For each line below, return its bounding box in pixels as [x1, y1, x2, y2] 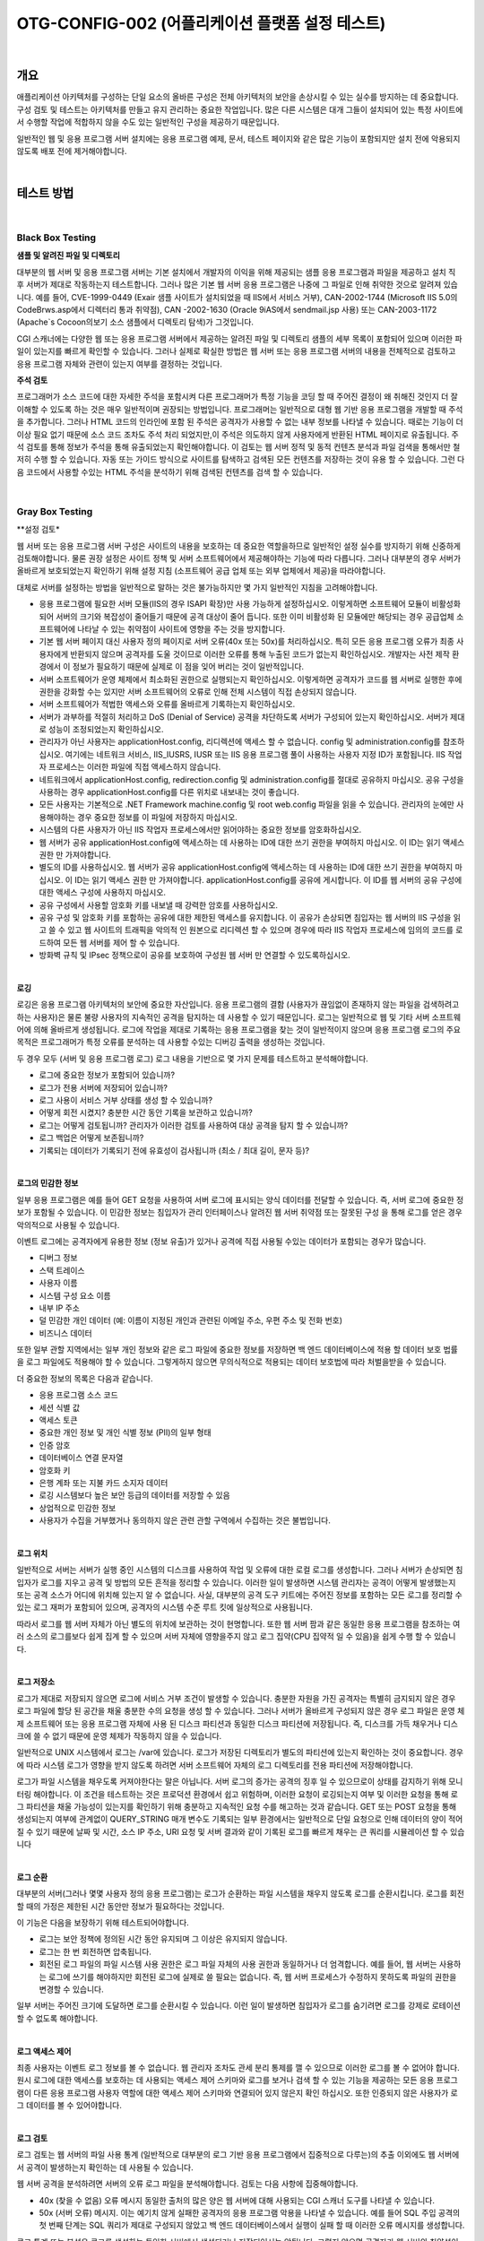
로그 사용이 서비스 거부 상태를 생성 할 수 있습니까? [39, 1095, 213, 1106]
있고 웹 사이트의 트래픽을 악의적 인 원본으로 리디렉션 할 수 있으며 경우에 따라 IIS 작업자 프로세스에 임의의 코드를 [67, 924, 454, 936]
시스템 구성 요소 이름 [39, 1290, 111, 1301]
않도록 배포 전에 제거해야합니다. [16, 146, 127, 157]
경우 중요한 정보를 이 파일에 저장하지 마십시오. [77, 811, 238, 822]
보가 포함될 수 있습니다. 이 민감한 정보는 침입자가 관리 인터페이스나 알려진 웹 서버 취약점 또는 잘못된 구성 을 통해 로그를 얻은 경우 [16, 1207, 463, 1218]
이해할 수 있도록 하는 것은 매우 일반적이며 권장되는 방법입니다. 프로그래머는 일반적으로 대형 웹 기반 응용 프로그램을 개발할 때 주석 [16, 403, 463, 414]
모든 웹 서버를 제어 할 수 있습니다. [63, 937, 180, 947]
